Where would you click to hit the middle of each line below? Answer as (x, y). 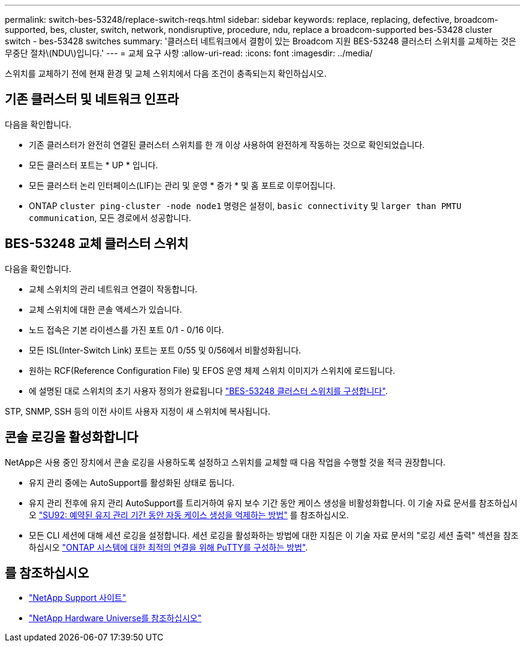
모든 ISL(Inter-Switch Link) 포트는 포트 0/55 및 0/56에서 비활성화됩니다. (165, 350)
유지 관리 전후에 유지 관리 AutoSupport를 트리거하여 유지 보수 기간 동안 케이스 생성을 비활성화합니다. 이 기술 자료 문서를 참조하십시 (273, 503)
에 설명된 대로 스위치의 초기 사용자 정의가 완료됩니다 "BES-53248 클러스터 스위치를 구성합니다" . (208, 391)
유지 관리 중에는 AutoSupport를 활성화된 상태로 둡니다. (132, 482)
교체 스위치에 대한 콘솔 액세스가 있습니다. (105, 309)
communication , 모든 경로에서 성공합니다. (110, 217)
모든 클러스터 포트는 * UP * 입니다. (93, 165)
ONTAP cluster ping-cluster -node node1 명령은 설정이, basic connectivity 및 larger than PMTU (245, 205)
